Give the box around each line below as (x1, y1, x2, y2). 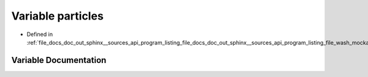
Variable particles (11, 9, 104, 23)
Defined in (26, 31, 53, 38)
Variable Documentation (11, 55, 107, 65)
